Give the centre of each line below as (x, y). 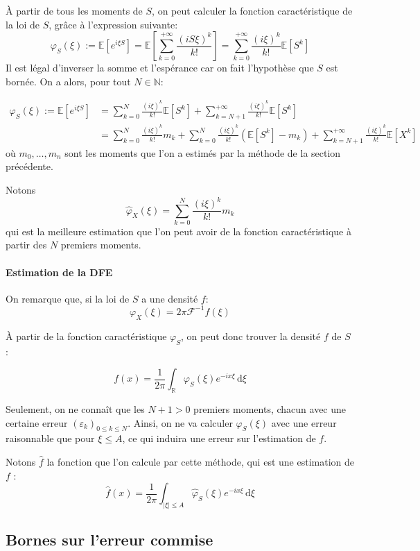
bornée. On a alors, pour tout (68, 81)
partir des (26, 245)
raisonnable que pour (50, 438)
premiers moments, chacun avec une (270, 408)
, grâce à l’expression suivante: (113, 24)
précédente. (29, 166)
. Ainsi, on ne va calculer (180, 422)
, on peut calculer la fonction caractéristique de (252, 10)
